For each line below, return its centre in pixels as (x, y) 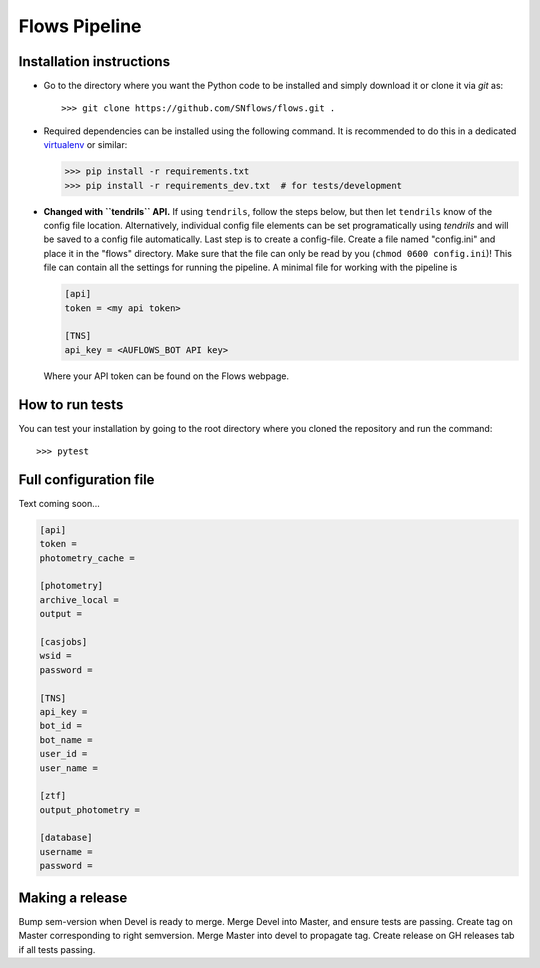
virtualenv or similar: (85, 145)
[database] (66, 838)
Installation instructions (94, 61)
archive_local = (79, 599)
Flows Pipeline (80, 26)
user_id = (63, 754)
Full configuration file (86, 479)
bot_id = (61, 726)
